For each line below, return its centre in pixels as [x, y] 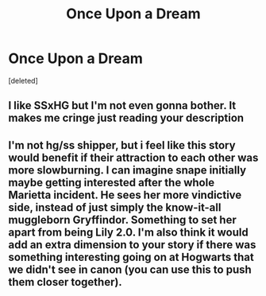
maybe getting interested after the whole [112, 183]
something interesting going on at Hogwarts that [131, 257]
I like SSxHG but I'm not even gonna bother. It [122, 105]
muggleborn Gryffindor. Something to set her [122, 220]
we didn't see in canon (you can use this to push [130, 269]
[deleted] [23, 80]
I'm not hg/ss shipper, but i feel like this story [122, 145]
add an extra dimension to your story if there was [132, 245]
